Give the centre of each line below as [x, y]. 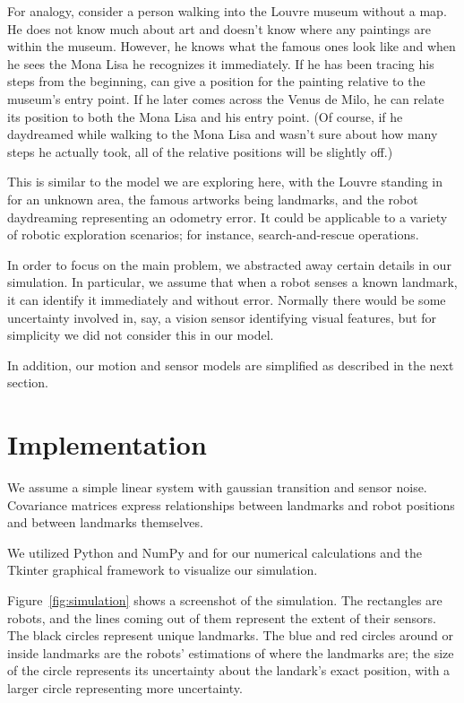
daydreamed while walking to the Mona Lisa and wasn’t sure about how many [223, 134]
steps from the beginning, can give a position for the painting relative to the [216, 81]
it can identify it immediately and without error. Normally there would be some [227, 299]
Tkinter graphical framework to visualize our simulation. [163, 570]
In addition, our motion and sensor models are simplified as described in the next [231, 365]
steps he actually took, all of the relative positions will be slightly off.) [200, 151]
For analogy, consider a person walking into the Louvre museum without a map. [227, 11]
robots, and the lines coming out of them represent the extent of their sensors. [222, 617]
